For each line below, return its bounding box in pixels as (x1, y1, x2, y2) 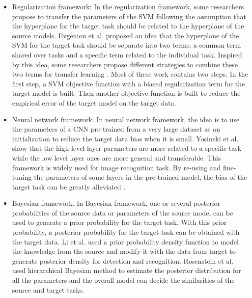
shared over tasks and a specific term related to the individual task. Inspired (12, 49, 242, 59)
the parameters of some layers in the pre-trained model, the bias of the (34, 172, 247, 182)
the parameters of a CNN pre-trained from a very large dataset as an (12, 124, 220, 134)
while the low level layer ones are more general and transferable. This (12, 152, 221, 163)
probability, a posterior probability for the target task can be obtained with (12, 227, 240, 237)
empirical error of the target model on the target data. (12, 97, 176, 108)
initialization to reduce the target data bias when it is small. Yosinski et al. (12, 133, 239, 143)
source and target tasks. (12, 284, 84, 295)
